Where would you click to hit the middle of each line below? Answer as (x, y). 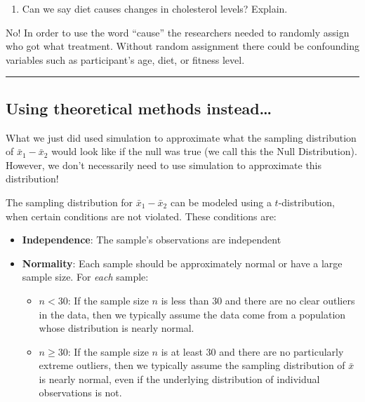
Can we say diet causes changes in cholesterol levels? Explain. (155, 8)
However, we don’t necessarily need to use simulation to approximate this (164, 165)
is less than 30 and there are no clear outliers (258, 300)
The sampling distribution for (69, 202)
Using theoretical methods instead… (139, 108)
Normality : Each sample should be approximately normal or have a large (182, 263)
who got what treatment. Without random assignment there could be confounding (182, 46)
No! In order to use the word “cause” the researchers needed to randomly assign (178, 32)
